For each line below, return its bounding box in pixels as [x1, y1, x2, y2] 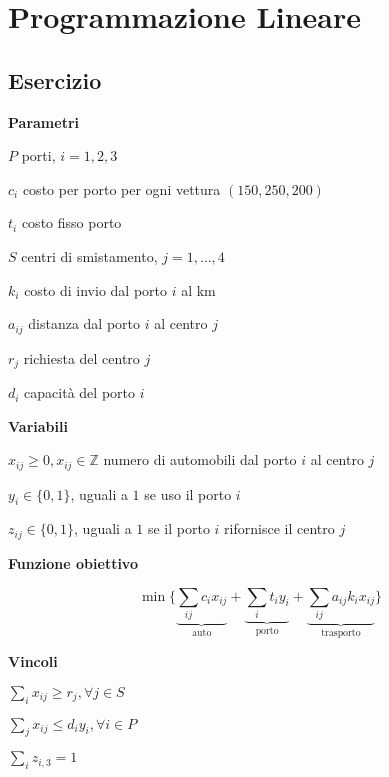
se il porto [147, 518, 210, 539]
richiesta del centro [23, 347, 140, 368]
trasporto [321, 627, 361, 638]
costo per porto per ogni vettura [22, 178, 221, 199]
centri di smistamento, [21, 245, 158, 266]
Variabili [8, 415, 68, 436]
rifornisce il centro [224, 518, 335, 539]
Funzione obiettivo [8, 552, 138, 573]
